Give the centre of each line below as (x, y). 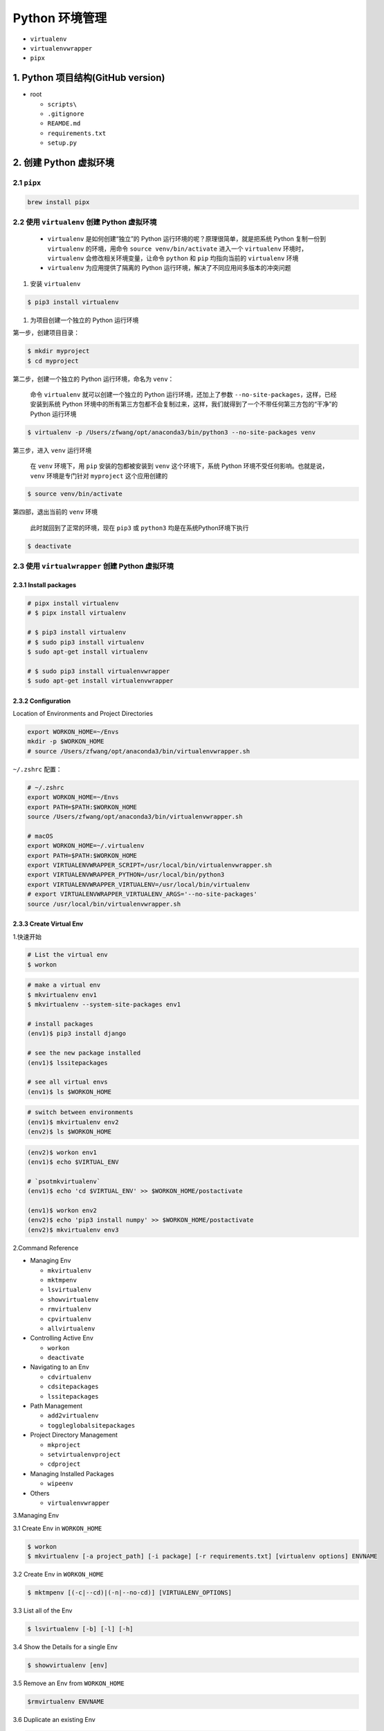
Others (40, 1493)
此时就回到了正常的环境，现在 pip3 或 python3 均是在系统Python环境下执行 (139, 528)
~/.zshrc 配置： (37, 769)
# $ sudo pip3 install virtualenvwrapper (99, 671)
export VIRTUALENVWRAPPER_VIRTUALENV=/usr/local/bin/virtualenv (139, 884)
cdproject (64, 1464)
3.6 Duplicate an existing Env (54, 1719)
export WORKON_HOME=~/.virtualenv (86, 846)
